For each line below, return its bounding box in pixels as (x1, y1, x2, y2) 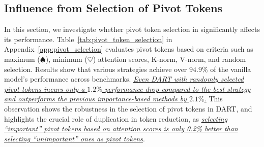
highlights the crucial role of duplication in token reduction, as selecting (4, 113, 227, 124)
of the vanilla (210, 63, 251, 74)
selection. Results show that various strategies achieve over (4, 63, 187, 74)
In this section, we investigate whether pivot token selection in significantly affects (4, 24, 260, 34)
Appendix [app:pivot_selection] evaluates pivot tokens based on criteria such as (4, 44, 253, 54)
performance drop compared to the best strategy (104, 83, 251, 94)
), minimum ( (45, 53, 87, 64)
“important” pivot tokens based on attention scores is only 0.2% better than (4, 123, 238, 134)
